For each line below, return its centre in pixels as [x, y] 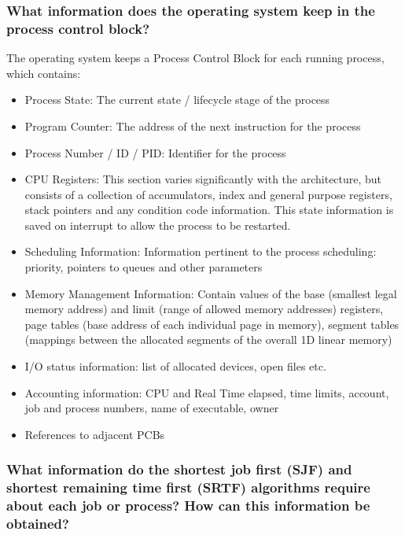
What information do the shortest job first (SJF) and [179, 469]
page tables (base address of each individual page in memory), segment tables [212, 324]
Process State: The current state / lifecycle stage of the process [177, 100]
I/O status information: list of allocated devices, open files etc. [175, 366]
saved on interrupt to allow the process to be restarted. [158, 225]
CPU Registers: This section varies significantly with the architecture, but [203, 179]
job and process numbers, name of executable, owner [152, 408]
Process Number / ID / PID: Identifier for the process [155, 152]
